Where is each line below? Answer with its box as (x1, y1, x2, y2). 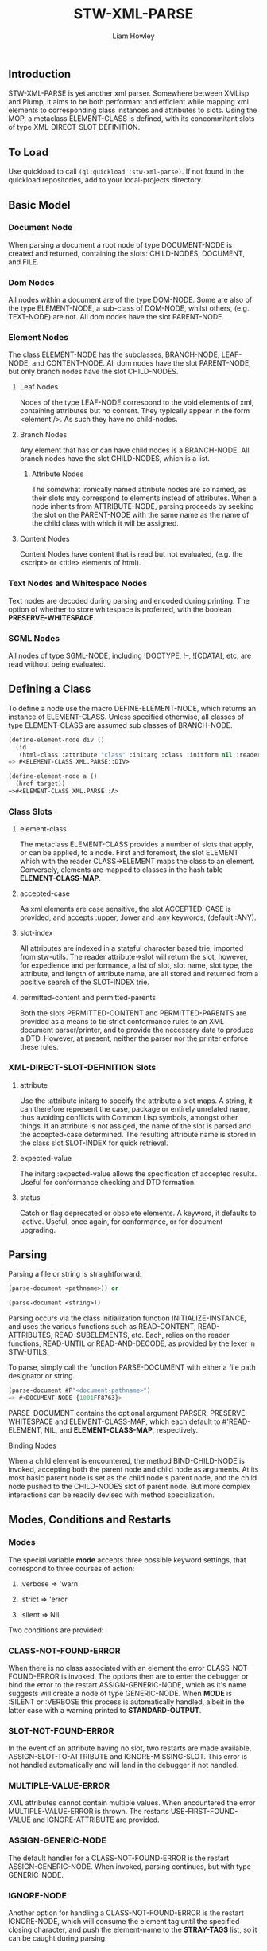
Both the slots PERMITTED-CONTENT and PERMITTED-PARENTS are (19, 1008, 247, 1018)
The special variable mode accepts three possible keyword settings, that (8, 1554, 246, 1565)
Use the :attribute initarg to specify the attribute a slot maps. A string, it (19, 1096, 253, 1105)
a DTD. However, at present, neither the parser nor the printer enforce (19, 1034, 249, 1043)
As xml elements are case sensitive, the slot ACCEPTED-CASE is (19, 905, 232, 914)
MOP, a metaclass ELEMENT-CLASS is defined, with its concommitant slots (8, 114, 256, 123)
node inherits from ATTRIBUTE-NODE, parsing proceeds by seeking (31, 502, 254, 511)
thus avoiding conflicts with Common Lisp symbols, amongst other (19, 1112, 238, 1122)
